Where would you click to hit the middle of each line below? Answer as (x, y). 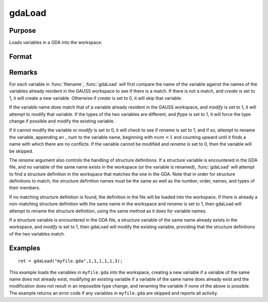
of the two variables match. (37, 234)
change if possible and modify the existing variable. (62, 121)
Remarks (23, 72)
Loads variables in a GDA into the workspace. (56, 43)
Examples (25, 248)
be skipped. (21, 151)
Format (21, 56)
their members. (25, 188)
